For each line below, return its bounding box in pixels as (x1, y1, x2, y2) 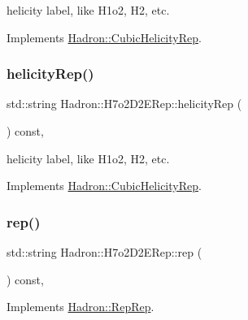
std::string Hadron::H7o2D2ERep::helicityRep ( (7, 95, 242, 112)
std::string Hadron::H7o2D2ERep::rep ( (7, 244, 202, 260)
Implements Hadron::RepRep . (7, 298, 154, 315)
